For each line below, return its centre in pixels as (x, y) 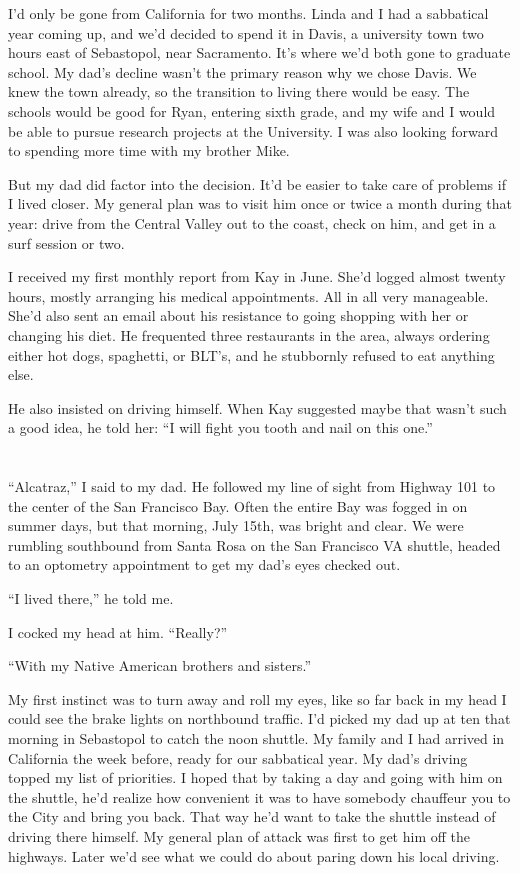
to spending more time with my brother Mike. (149, 150)
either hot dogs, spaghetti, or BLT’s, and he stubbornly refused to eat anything (251, 354)
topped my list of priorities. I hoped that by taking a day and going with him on (255, 777)
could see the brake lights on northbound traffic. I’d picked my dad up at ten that (259, 718)
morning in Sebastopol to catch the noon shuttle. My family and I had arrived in (256, 738)
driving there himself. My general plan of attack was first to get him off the (239, 835)
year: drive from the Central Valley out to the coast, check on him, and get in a (252, 222)
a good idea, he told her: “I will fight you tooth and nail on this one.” (220, 427)
